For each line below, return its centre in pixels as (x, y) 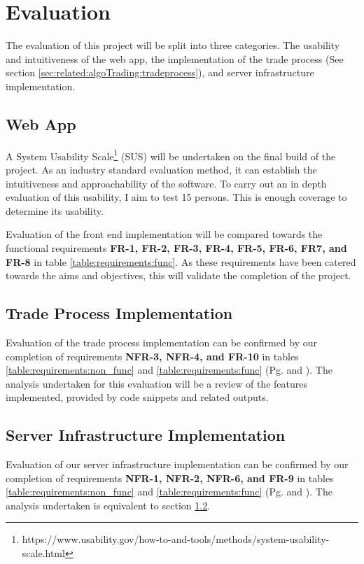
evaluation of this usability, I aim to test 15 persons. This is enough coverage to (176, 197)
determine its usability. (55, 210)
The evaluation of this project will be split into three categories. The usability (173, 45)
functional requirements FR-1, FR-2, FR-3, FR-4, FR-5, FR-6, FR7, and (176, 247)
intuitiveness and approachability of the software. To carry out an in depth (166, 183)
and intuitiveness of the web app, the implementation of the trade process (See (175, 58)
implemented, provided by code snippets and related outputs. (137, 397)
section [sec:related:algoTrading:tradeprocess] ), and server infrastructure (160, 72)
